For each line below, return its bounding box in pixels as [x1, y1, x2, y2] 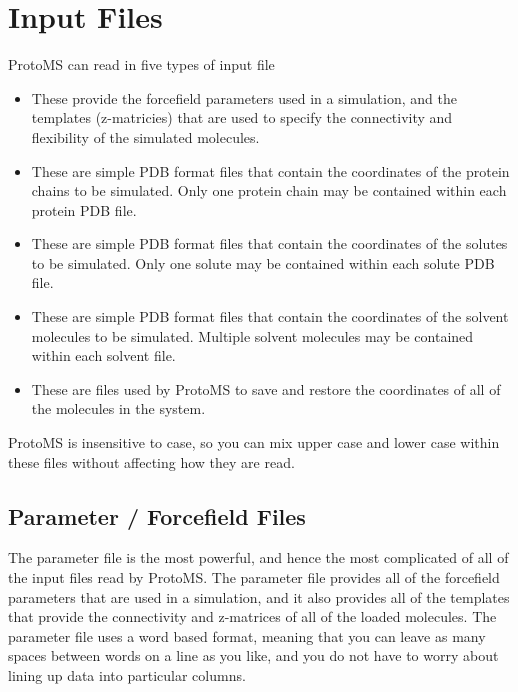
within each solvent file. [31, 345, 176, 366]
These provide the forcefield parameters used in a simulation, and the [31, 87, 457, 108]
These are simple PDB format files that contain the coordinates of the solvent [31, 306, 509, 327]
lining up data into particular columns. [8, 664, 246, 685]
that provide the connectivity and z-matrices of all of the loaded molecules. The [8, 606, 497, 627]
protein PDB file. [31, 199, 137, 220]
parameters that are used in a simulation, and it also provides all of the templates [8, 586, 510, 607]
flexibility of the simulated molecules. [31, 126, 260, 147]
